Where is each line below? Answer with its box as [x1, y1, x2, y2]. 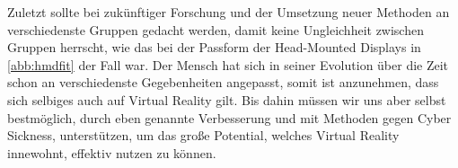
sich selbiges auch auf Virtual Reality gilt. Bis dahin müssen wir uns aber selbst [7, 90, 446, 109]
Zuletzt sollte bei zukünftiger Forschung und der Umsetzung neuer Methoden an [7, 3, 450, 21]
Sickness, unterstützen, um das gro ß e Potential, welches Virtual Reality [7, 126, 400, 145]
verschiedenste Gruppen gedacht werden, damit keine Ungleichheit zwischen [7, 20, 424, 39]
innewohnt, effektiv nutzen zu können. [7, 143, 216, 162]
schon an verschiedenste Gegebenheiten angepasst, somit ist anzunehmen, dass [7, 73, 439, 92]
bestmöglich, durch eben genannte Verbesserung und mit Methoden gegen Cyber [7, 108, 452, 127]
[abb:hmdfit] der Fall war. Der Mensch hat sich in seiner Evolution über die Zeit [7, 55, 449, 74]
